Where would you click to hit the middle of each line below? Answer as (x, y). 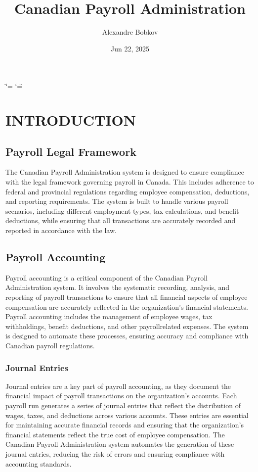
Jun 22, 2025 (130, 48)
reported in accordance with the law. (61, 230)
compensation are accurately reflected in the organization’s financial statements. (127, 307)
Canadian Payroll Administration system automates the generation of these (120, 444)
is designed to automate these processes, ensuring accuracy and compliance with (127, 336)
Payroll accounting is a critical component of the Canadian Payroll (107, 277)
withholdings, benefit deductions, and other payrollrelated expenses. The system (127, 326)
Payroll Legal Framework (71, 151)
